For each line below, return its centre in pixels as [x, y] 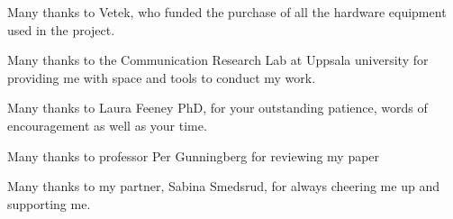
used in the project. [61, 29]
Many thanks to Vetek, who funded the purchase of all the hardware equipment [227, 12]
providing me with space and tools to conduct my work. [162, 77]
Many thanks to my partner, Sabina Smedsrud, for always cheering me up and [223, 186]
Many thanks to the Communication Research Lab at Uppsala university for [218, 60]
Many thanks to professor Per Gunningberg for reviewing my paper [194, 155]
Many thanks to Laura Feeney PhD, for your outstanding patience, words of [217, 108]
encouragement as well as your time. [107, 125]
